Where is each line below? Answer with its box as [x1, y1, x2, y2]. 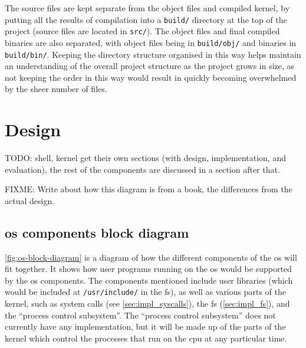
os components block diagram [5, 223, 189, 241]
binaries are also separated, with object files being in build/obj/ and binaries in [5, 36, 297, 48]
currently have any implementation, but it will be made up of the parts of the [5, 320, 286, 333]
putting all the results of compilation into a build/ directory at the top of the [5, 13, 287, 25]
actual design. [5, 194, 55, 206]
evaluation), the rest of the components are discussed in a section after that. [5, 163, 280, 175]
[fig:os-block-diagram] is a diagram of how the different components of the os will [5, 251, 297, 263]
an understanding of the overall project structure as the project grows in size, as [5, 60, 295, 72]
